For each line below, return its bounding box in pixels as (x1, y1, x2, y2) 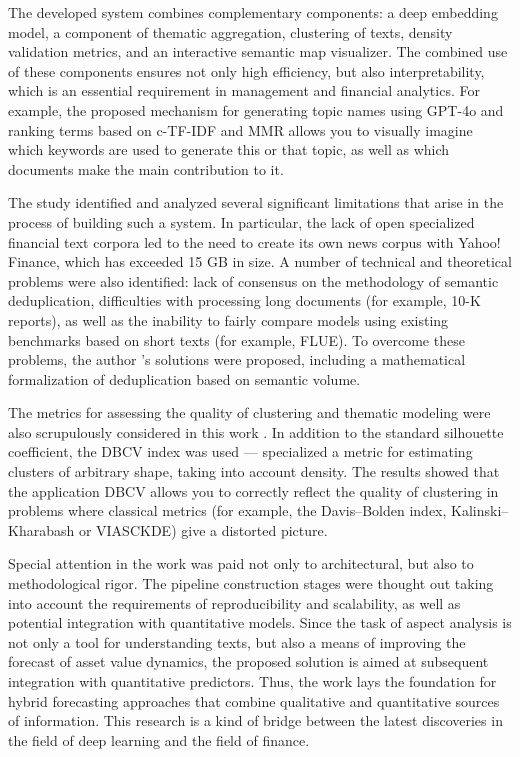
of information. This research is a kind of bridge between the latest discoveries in (8, 710, 503, 731)
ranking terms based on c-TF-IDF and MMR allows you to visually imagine (8, 119, 473, 140)
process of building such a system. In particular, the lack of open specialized (8, 211, 475, 232)
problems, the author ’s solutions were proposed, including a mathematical (8, 349, 466, 370)
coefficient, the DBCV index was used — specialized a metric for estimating (8, 441, 473, 462)
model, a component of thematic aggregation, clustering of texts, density (8, 21, 453, 42)
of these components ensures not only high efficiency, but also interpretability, (8, 60, 485, 81)
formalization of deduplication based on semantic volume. (8, 368, 361, 389)
